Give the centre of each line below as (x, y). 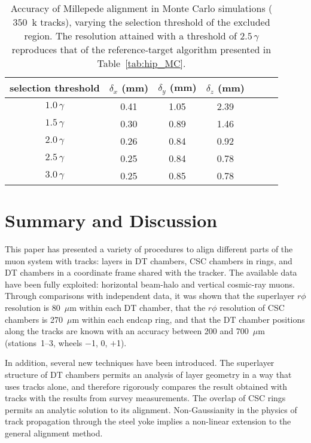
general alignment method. (54, 433)
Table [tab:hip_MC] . (141, 63)
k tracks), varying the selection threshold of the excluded (151, 22)
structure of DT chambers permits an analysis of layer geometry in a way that (148, 374)
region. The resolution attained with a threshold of (130, 36)
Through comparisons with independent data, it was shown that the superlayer (150, 296)
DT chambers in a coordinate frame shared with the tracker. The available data (151, 272)
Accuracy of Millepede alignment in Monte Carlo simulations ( (141, 8)
